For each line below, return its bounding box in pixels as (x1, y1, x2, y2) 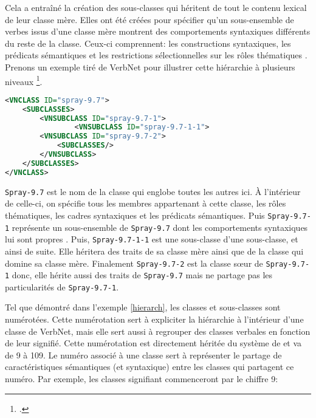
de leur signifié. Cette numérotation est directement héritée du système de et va (5, 337, 302, 349)
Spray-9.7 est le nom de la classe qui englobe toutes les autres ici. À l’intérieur (5, 185, 301, 197)
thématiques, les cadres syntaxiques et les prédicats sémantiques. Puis (5, 208, 265, 221)
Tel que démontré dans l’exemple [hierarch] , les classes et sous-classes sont (5, 301, 281, 313)
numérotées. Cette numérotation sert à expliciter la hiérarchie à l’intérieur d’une (5, 313, 304, 326)
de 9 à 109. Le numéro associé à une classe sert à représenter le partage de (5, 348, 282, 361)
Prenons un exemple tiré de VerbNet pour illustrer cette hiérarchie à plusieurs (5, 60, 295, 73)
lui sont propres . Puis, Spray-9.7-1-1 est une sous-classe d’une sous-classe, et (5, 233, 298, 245)
